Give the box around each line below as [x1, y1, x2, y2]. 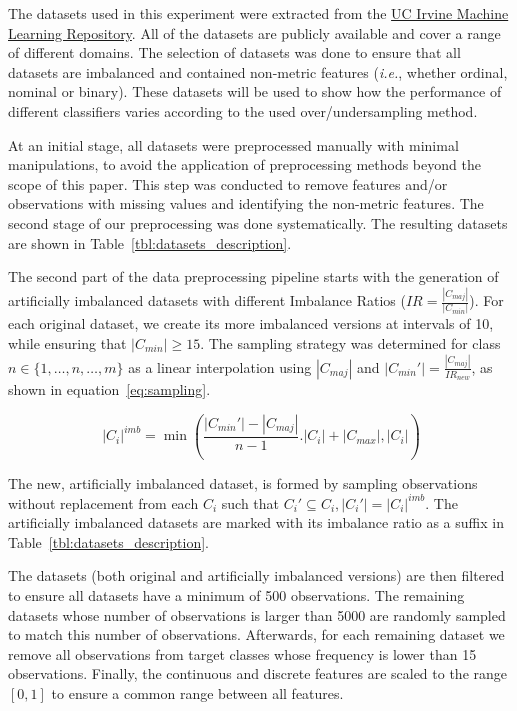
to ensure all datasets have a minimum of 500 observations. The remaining [8, 585, 465, 606]
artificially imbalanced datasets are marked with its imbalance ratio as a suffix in [8, 512, 504, 533]
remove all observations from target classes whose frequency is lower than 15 [8, 643, 477, 664]
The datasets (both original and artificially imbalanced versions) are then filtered [8, 565, 505, 586]
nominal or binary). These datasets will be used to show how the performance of [8, 81, 502, 102]
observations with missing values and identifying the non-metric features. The [8, 193, 484, 214]
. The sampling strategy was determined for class [200, 332, 501, 353]
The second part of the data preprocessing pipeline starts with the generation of [8, 266, 499, 287]
